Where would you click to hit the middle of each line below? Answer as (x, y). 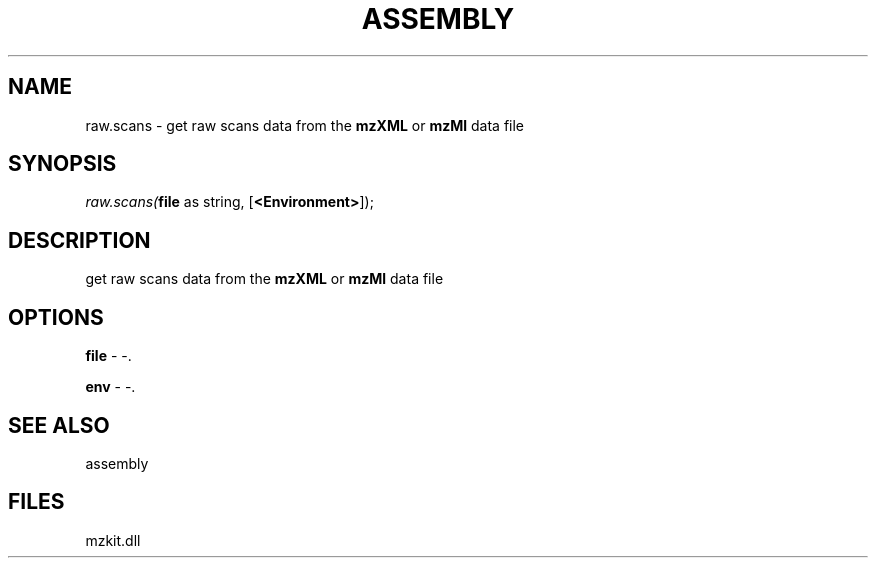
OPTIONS (56, 317)
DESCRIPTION (79, 240)
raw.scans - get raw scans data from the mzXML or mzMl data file (305, 125)
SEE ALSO (59, 425)
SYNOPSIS (62, 164)
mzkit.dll (113, 540)
